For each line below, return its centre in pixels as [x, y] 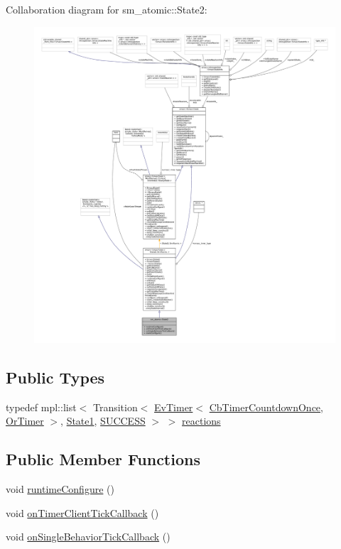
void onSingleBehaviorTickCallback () [88, 537]
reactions [201, 421]
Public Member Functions [103, 459]
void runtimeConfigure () [60, 489]
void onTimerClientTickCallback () [82, 512]
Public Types [55, 377]
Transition [115, 407]
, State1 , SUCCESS [103, 421]
